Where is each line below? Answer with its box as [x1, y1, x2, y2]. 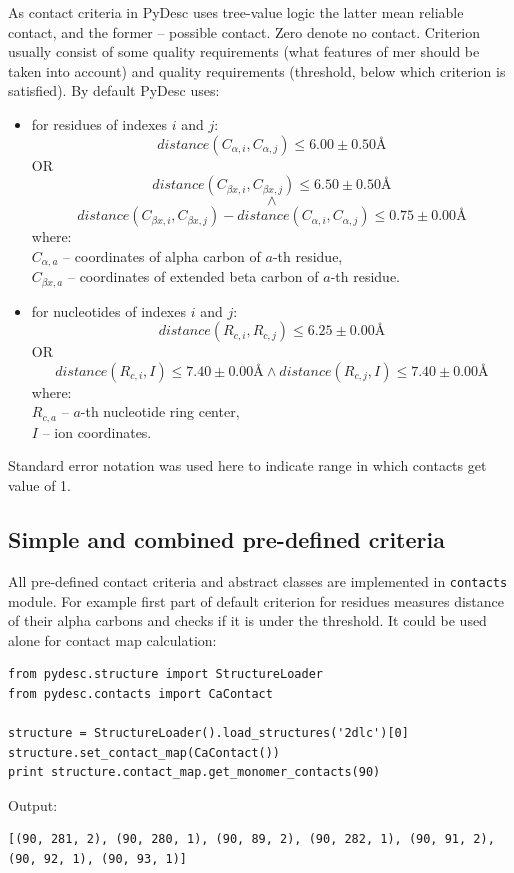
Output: [8, 794, 58, 815]
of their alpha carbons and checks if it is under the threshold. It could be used [8, 610, 487, 631]
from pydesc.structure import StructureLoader [8, 667, 323, 682]
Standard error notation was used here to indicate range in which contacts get [8, 455, 487, 476]
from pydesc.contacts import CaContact [8, 686, 273, 701]
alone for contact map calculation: [8, 629, 217, 650]
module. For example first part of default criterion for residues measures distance [8, 590, 505, 611]
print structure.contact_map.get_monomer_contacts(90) [8, 765, 381, 780]
